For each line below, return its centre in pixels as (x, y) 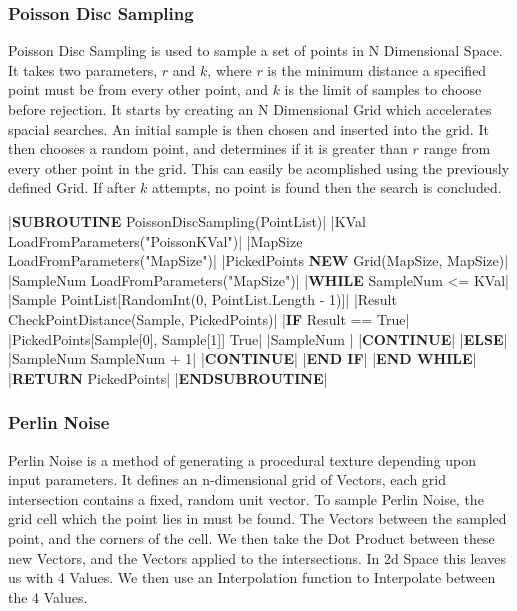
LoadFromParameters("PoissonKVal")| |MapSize (155, 240)
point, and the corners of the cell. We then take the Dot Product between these (251, 537)
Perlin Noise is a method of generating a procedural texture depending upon (242, 459)
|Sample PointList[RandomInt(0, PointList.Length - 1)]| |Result (202, 299)
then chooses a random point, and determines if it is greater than (208, 148)
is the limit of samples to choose (383, 89)
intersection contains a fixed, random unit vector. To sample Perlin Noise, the (246, 498)
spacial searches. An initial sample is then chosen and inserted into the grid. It (248, 128)
